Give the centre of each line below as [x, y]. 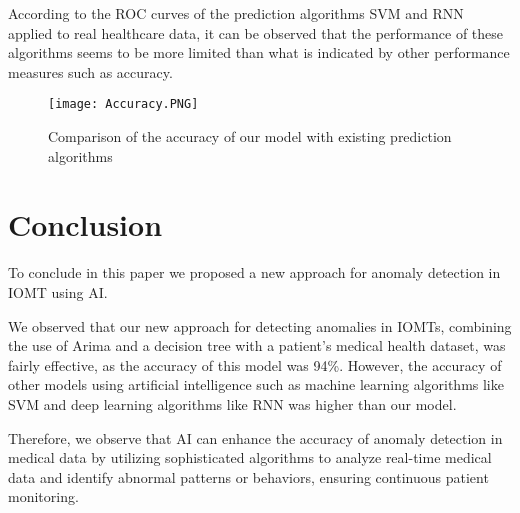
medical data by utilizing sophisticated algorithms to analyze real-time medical [250, 457]
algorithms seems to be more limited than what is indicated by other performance [259, 52]
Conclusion [85, 224]
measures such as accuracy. [90, 71]
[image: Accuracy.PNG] [123, 104]
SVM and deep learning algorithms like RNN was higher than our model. [232, 403]
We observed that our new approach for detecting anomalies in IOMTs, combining [260, 325]
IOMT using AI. [58, 291]
